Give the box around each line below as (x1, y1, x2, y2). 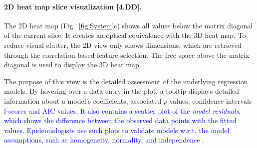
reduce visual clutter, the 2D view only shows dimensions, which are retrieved (4, 39, 242, 50)
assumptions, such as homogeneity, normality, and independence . (4, 135, 205, 145)
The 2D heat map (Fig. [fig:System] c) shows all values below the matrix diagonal (4, 20, 253, 30)
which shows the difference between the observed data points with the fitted (4, 115, 237, 126)
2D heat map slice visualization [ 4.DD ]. (4, 1, 142, 11)
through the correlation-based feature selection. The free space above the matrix (4, 49, 250, 60)
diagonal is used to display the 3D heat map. (4, 59, 141, 70)
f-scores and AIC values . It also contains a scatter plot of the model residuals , (4, 105, 241, 116)
